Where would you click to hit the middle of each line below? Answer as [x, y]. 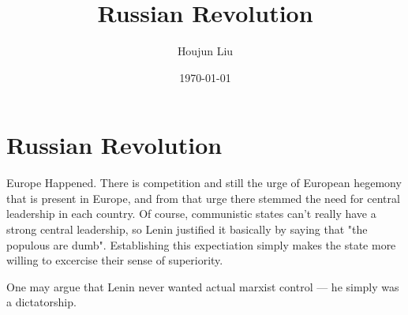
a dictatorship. [41, 302]
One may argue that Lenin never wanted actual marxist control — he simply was [203, 286]
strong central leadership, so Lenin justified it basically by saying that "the [187, 229]
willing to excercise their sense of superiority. [115, 260]
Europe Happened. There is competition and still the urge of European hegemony [204, 183]
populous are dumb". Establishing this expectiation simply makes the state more [201, 244]
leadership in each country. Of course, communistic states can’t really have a [191, 214]
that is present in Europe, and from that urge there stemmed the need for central [203, 198]
